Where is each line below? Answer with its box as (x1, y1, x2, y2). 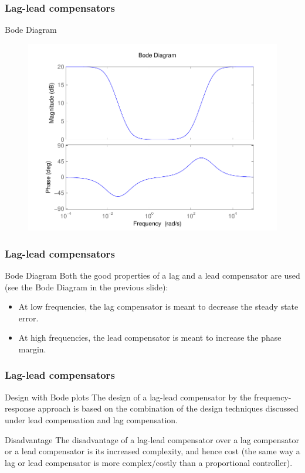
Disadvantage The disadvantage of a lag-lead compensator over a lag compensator (5, 433, 299, 445)
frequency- (253, 390, 292, 403)
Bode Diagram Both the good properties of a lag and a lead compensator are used (5, 269, 300, 281)
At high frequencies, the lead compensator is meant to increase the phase (18, 331, 282, 344)
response (5, 402, 35, 414)
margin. (18, 342, 46, 355)
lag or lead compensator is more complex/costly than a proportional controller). (5, 456, 293, 468)
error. (18, 311, 39, 324)
